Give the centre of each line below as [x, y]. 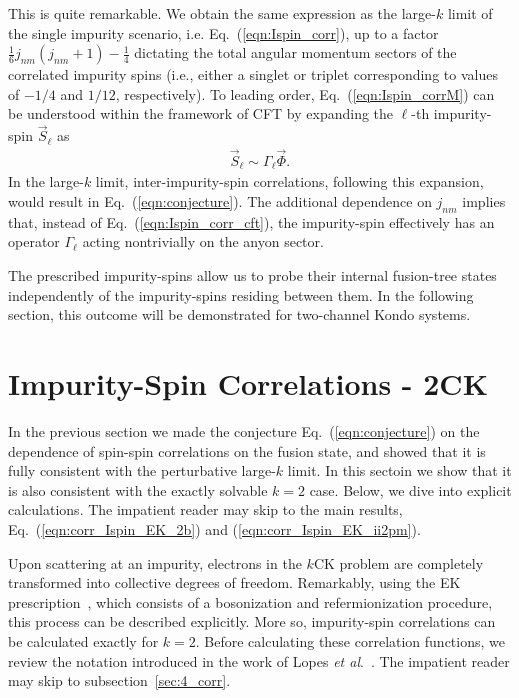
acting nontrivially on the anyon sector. [203, 241]
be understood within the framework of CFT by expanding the [201, 113]
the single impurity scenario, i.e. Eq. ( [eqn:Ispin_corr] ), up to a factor [223, 32]
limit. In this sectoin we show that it [399, 470]
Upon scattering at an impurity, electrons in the [155, 562]
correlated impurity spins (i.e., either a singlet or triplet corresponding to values [253, 74]
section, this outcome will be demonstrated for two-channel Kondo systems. [239, 314]
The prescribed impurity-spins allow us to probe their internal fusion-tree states [252, 275]
